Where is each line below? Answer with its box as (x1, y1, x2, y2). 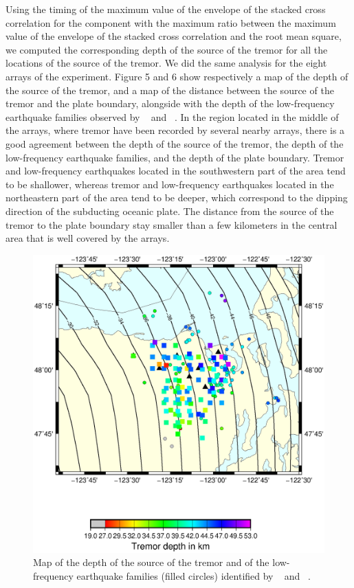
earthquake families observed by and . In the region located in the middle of (5, 109, 339, 124)
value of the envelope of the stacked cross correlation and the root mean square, (5, 29, 342, 43)
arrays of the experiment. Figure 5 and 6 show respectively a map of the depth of (5, 69, 349, 83)
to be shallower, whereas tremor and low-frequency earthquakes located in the (5, 177, 334, 191)
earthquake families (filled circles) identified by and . (76, 569, 311, 583)
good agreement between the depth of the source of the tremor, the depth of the (5, 136, 344, 150)
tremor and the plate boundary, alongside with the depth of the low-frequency (5, 96, 335, 111)
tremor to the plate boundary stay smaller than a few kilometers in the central (5, 217, 338, 231)
